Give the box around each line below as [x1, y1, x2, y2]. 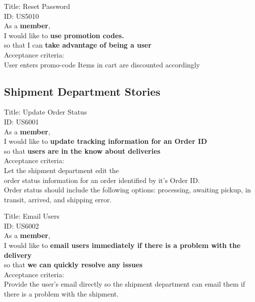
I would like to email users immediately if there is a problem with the [4, 240, 241, 250]
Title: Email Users [4, 211, 59, 221]
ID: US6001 [4, 116, 39, 126]
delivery [4, 249, 32, 260]
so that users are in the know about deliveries [4, 145, 160, 156]
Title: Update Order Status [4, 107, 87, 117]
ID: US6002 [4, 220, 39, 231]
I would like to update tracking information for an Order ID [4, 136, 207, 146]
